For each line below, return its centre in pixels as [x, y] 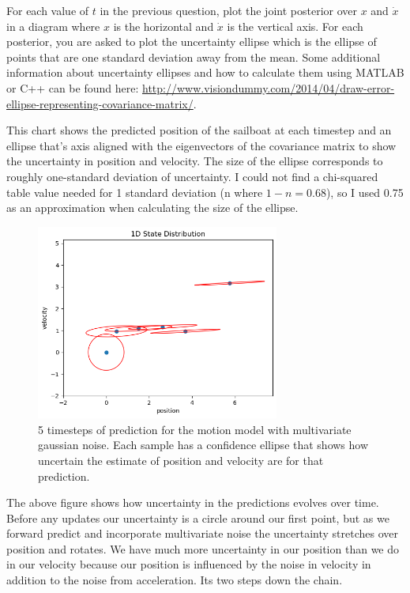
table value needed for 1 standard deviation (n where [135, 192]
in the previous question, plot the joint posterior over [228, 10]
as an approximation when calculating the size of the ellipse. [152, 208]
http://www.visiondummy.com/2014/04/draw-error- [268, 87]
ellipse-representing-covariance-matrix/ [100, 103]
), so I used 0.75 [365, 192]
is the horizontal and [164, 26]
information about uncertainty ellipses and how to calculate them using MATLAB [205, 72]
